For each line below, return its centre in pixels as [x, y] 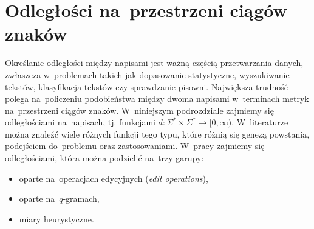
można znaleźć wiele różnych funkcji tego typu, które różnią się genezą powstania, [157, 134]
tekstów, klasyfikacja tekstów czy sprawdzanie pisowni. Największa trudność [147, 86]
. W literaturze [260, 122]
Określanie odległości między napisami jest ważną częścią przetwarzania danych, [154, 63]
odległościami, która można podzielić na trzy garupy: [104, 158]
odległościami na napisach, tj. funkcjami [80, 122]
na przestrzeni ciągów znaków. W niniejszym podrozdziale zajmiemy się [139, 110]
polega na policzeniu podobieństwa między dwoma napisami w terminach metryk [157, 98]
